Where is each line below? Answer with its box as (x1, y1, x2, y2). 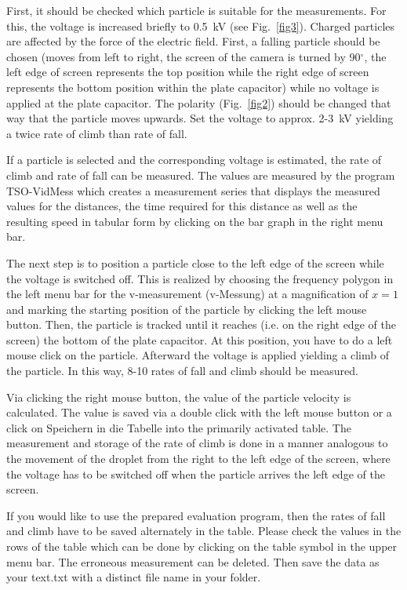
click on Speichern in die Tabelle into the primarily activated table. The (6, 419, 351, 435)
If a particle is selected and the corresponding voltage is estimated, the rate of (6, 151, 382, 168)
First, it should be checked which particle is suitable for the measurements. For (6, 2, 387, 18)
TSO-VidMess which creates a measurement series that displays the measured (6, 182, 380, 198)
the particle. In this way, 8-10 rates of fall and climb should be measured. (6, 362, 358, 379)
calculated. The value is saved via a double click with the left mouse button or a (6, 404, 392, 421)
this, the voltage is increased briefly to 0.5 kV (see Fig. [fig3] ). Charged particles (6, 17, 395, 34)
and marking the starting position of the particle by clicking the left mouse (6, 300, 367, 317)
